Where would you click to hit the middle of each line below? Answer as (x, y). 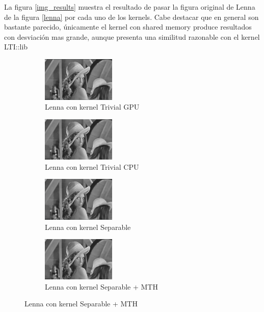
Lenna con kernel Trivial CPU (92, 166)
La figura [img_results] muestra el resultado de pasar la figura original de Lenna (130, 7)
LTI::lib (16, 47)
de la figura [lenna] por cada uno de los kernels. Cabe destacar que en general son (131, 17)
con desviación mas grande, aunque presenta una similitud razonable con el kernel (132, 36)
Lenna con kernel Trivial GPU (92, 107)
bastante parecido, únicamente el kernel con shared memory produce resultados (128, 27)
